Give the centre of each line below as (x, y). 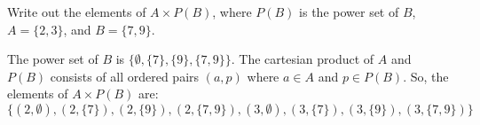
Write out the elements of (77, 12)
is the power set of (349, 12)
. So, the (426, 76)
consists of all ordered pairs (125, 76)
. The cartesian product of (303, 59)
